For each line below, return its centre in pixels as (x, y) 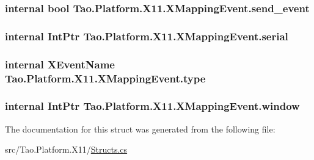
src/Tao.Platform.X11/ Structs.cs (66, 149)
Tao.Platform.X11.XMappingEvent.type (105, 78)
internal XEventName (60, 64)
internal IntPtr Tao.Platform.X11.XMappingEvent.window (152, 106)
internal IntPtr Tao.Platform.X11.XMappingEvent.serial (147, 36)
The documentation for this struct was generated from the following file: (140, 129)
